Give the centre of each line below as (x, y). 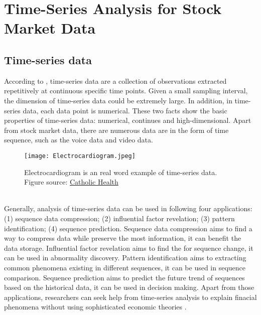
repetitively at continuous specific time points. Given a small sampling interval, (126, 91)
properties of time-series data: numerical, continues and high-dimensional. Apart (128, 120)
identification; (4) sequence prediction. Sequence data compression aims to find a (128, 228)
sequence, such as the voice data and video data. (79, 140)
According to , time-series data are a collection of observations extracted (115, 81)
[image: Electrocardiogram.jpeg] (80, 156)
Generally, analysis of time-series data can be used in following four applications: (128, 208)
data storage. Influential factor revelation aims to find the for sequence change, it (129, 248)
